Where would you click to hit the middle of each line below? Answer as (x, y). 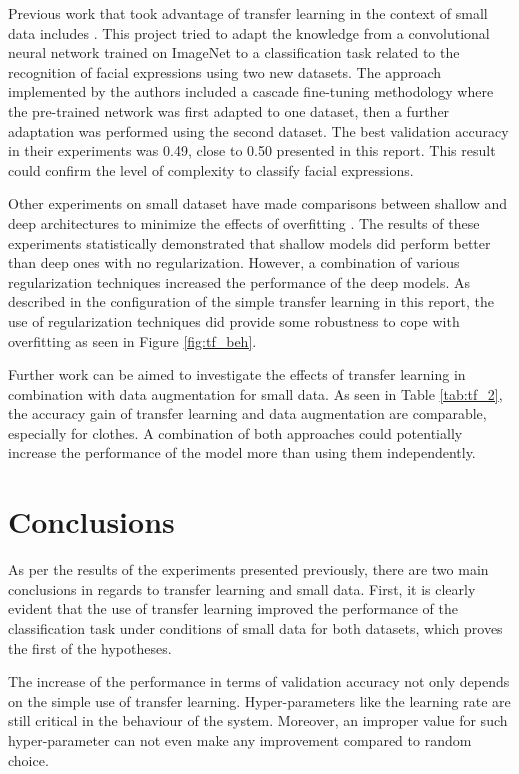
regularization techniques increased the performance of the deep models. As (239, 281)
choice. (28, 759)
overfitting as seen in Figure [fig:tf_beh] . (132, 340)
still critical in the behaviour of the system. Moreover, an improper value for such (258, 720)
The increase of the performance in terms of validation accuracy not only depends (259, 681)
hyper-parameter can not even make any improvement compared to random (240, 739)
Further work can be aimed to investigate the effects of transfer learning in (237, 374)
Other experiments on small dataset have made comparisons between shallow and (258, 203)
